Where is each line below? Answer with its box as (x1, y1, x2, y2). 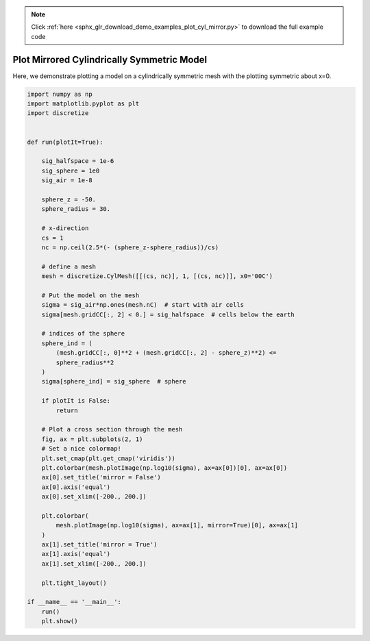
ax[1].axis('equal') (41, 550, 111, 558)
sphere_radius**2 (56, 358, 114, 366)
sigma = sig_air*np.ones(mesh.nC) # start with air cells (41, 301, 245, 309)
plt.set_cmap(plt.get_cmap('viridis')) (41, 454, 176, 462)
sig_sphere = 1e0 (41, 166, 100, 175)
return (56, 406, 78, 414)
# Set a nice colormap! (41, 445, 121, 453)
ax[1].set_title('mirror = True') (41, 541, 158, 549)
